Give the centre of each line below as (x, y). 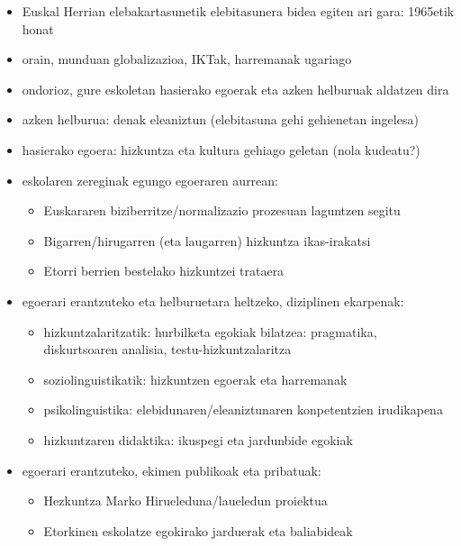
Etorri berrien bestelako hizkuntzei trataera (164, 271)
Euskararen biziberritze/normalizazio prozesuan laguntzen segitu (222, 210)
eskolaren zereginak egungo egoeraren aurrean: (150, 180)
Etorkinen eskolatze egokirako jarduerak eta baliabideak (198, 530)
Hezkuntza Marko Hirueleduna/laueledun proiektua (185, 500)
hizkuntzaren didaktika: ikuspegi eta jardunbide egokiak (198, 439)
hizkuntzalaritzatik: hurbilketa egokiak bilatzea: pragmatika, (210, 331)
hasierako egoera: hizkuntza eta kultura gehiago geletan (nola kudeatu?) (221, 149)
